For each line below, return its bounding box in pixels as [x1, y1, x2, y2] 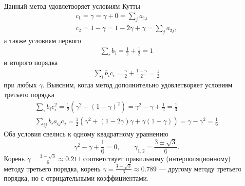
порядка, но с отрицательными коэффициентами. [4, 173, 149, 183]
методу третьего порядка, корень [4, 163, 101, 173]
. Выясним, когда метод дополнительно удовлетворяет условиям [42, 79, 233, 89]
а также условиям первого [4, 35, 81, 46]
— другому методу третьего [159, 163, 242, 173]
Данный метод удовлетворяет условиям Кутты [4, 1, 140, 11]
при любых [4, 79, 37, 89]
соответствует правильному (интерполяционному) [83, 153, 231, 164]
